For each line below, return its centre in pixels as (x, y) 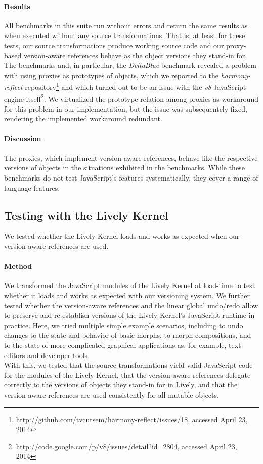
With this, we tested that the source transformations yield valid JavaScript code (128, 365)
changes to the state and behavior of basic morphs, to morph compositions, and (128, 335)
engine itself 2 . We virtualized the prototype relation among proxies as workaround (131, 98)
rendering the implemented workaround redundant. (83, 118)
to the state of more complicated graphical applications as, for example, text (123, 345)
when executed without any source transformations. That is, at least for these (125, 35)
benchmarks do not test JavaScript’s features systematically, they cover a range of (131, 178)
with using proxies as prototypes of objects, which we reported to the (112, 75)
